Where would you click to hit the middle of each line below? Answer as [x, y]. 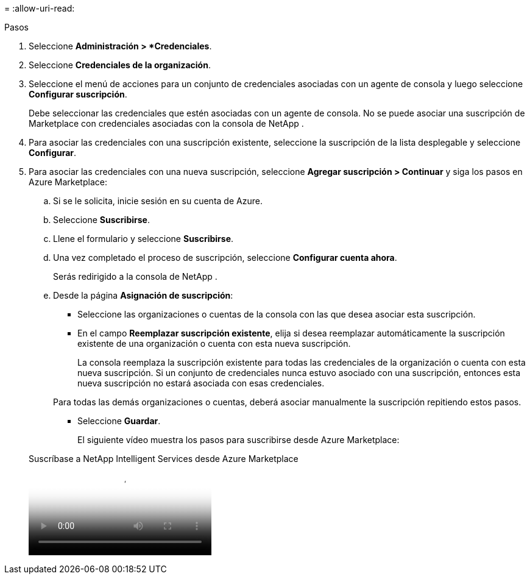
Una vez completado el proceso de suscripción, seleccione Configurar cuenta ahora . [225, 258]
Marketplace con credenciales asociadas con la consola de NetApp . [166, 123]
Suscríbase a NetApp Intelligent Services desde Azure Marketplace [164, 459]
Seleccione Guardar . [119, 421]
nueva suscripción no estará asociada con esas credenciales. [201, 383]
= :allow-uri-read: [40, 8]
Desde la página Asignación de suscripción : [143, 295]
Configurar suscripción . [78, 94]
